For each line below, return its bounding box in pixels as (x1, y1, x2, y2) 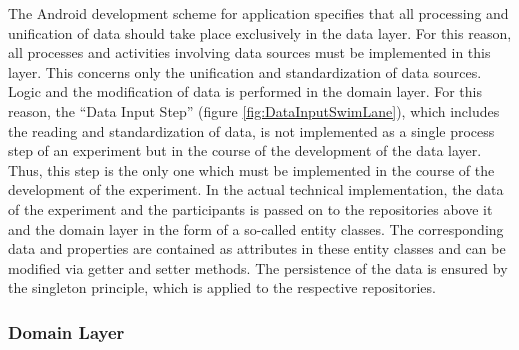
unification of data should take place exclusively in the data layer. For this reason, (8, 22, 512, 43)
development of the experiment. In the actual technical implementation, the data (8, 179, 504, 200)
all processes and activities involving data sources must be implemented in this (8, 42, 491, 63)
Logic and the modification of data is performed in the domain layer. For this (8, 81, 483, 102)
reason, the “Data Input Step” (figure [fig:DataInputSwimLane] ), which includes (8, 100, 500, 121)
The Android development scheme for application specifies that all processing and (8, 3, 509, 23)
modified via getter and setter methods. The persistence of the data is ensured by (8, 257, 508, 278)
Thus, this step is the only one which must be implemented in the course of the (8, 159, 495, 180)
